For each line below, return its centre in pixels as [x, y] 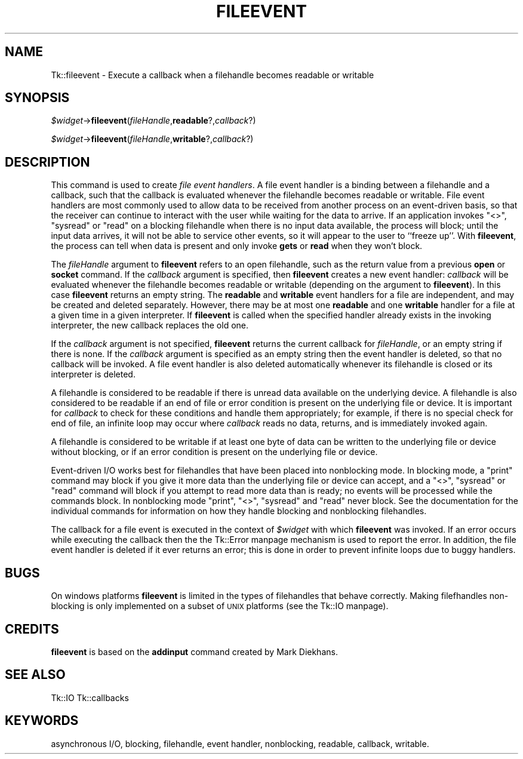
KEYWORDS [42, 721]
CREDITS [32, 629]
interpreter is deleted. [93, 374]
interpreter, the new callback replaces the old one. [150, 325]
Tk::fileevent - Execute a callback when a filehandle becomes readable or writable [213, 75]
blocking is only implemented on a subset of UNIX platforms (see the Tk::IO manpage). [220, 606]
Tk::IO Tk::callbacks [90, 697]
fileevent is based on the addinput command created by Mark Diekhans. [194, 652]
